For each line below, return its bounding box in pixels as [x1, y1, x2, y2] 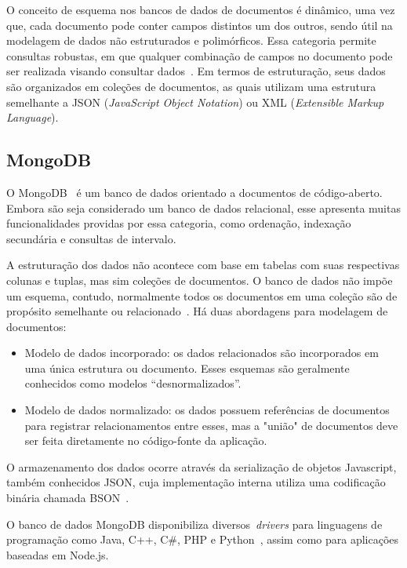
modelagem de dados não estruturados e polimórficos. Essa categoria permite [6, 32, 376, 49]
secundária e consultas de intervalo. [6, 230, 176, 246]
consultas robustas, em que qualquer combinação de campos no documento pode [6, 47, 393, 64]
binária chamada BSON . [6, 490, 129, 506]
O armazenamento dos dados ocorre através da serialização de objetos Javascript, [6, 458, 397, 475]
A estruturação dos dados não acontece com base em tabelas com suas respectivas [6, 257, 400, 273]
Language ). [6, 109, 59, 126]
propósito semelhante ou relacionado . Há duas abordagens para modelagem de [6, 303, 388, 319]
